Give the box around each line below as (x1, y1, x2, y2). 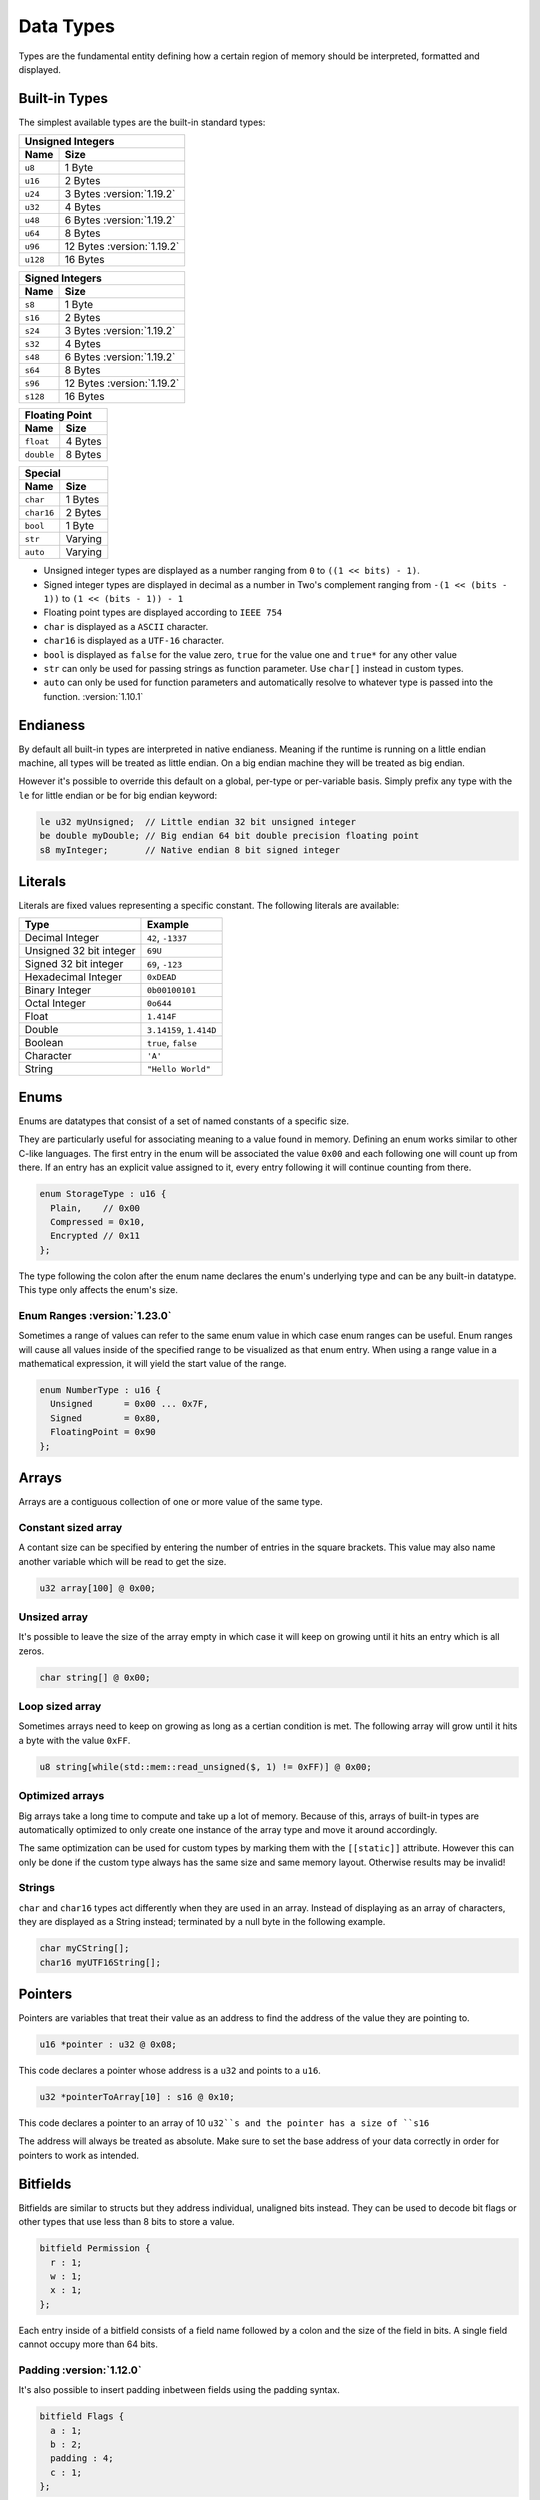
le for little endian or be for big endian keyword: (18, 789, 218, 801)
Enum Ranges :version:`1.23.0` (18, 1308, 172, 1322)
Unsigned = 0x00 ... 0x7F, (50, 1398, 209, 1410)
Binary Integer (24, 983, 92, 997)
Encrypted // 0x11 (50, 1230, 140, 1242)
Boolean (24, 1036, 64, 1050)
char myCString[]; (39, 1943, 130, 1954)
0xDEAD (146, 971, 177, 982)
